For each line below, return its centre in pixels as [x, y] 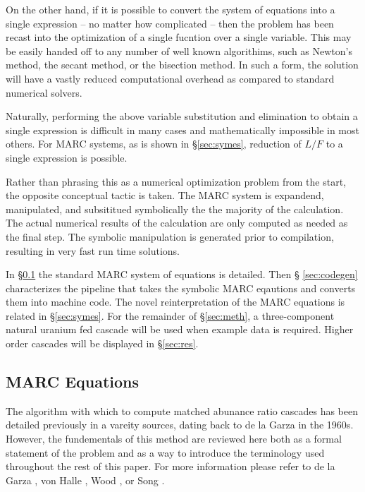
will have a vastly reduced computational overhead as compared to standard [170, 78]
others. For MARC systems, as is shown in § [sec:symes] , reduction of [154, 144]
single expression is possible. [67, 157]
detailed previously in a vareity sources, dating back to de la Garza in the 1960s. [180, 425]
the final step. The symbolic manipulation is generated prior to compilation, [170, 236]
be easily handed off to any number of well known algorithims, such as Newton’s [179, 50]
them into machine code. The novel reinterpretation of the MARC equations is [175, 302]
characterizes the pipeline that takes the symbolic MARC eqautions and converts [181, 288]
